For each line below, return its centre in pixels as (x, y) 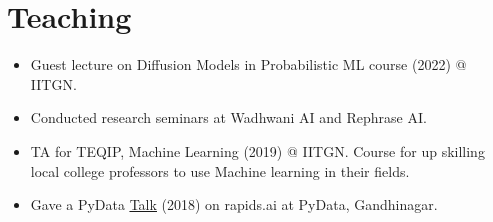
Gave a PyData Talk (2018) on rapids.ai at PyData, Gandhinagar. (234, 204)
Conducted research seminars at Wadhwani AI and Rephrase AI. (228, 117)
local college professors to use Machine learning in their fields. (220, 170)
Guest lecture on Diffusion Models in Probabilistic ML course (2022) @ (248, 64)
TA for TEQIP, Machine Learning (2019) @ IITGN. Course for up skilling (257, 150)
